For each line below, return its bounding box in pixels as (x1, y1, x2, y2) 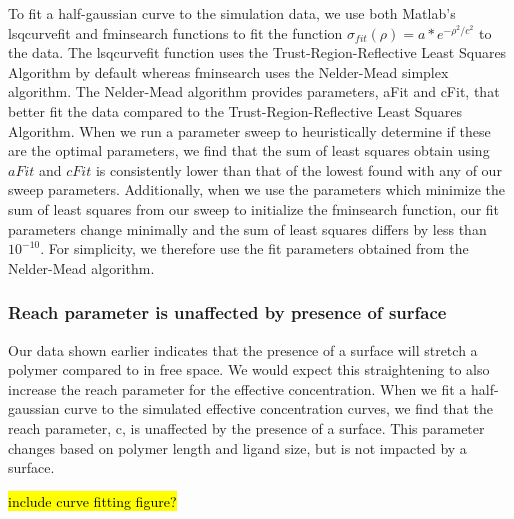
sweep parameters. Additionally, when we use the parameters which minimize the (8, 179, 506, 200)
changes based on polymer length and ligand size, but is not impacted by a (8, 437, 467, 458)
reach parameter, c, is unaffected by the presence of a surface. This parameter (8, 417, 485, 438)
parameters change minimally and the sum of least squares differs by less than (8, 218, 487, 239)
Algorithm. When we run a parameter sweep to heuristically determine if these (8, 120, 491, 141)
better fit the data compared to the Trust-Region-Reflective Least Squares (8, 100, 462, 121)
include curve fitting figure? (8, 490, 177, 511)
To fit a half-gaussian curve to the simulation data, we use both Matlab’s (8, 3, 456, 23)
